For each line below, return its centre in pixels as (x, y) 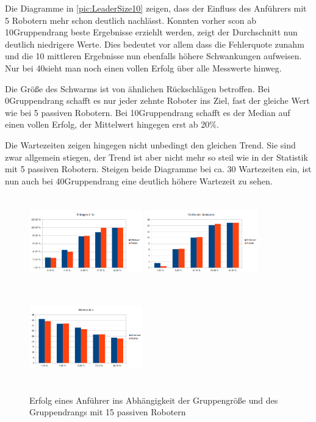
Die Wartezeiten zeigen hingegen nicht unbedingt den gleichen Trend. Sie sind (150, 144)
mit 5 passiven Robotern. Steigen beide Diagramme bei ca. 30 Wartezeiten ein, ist (158, 169)
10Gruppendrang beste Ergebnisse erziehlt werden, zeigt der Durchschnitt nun (151, 32)
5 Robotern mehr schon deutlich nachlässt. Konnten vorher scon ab (131, 20)
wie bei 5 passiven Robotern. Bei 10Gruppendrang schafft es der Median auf (148, 112)
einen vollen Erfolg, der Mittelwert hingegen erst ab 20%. (112, 124)
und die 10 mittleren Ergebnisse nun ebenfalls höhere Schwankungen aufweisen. (153, 56)
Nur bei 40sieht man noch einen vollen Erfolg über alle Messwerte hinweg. (143, 67)
